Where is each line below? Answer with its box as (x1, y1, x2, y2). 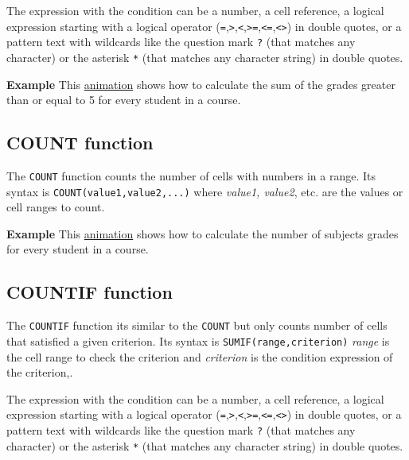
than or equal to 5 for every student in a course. (6, 91, 241, 108)
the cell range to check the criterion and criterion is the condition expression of (6, 348, 393, 365)
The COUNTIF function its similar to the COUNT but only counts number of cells (6, 317, 388, 334)
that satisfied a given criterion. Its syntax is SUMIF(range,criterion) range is (6, 332, 390, 349)
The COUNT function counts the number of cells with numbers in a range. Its (6, 167, 376, 184)
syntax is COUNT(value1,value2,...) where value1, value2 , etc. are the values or (6, 183, 403, 199)
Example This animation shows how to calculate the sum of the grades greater (6, 75, 395, 92)
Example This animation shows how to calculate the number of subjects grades (6, 225, 399, 242)
